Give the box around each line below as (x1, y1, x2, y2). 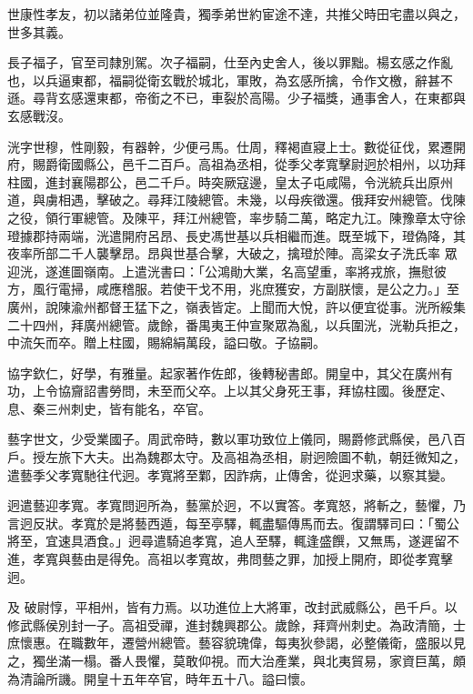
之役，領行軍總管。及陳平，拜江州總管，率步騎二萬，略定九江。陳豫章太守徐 (7, 207, 466, 226)
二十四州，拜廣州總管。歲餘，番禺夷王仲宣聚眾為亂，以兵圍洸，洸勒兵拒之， (7, 315, 466, 334)
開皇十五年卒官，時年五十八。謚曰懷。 (83, 669, 313, 688)
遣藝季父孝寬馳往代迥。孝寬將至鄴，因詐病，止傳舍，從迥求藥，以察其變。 (7, 465, 453, 484)
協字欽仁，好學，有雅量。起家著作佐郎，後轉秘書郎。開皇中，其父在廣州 (7, 363, 440, 382)
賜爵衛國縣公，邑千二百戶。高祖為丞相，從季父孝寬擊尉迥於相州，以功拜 (32, 155, 466, 174)
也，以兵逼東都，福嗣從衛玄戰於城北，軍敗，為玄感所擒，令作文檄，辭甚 (7, 70, 440, 89)
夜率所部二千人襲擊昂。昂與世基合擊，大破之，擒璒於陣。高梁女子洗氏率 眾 (7, 244, 458, 263)
